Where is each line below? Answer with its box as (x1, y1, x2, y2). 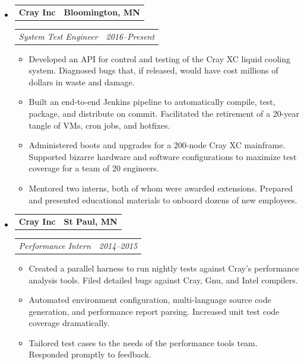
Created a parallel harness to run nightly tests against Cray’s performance (28, 261, 299, 274)
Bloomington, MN (64, 5, 140, 18)
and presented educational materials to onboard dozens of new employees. (28, 193, 297, 206)
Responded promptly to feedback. (28, 348, 151, 360)
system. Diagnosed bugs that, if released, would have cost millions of (28, 64, 278, 76)
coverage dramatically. (28, 317, 110, 329)
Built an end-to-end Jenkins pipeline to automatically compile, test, (28, 95, 275, 108)
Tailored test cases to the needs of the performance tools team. (28, 336, 258, 349)
